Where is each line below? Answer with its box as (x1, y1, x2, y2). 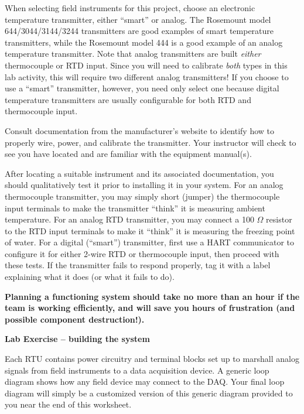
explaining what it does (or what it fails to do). (5, 271, 175, 283)
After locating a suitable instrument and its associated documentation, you (5, 167, 274, 179)
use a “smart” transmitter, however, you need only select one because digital (5, 82, 279, 94)
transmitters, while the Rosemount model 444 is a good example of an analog (5, 36, 283, 48)
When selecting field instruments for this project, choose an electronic (5, 2, 255, 13)
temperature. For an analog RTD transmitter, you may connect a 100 (5, 213, 254, 225)
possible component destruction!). (5, 313, 145, 325)
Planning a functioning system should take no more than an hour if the (5, 290, 300, 302)
